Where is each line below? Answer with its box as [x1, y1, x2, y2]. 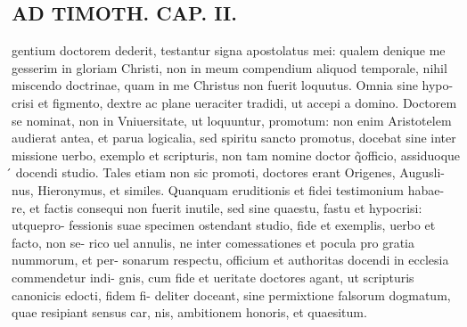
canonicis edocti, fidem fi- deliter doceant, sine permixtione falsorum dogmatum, [12, 285, 451, 304]
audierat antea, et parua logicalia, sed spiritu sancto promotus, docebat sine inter [12, 128, 456, 147]
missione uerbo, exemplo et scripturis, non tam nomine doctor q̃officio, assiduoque [12, 145, 461, 164]
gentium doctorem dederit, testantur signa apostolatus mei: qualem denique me [12, 41, 446, 60]
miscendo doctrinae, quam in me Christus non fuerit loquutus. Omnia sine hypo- [12, 76, 454, 94]
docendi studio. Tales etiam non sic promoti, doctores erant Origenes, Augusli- [15, 163, 445, 182]
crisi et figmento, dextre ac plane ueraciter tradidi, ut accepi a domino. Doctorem [12, 93, 457, 111]
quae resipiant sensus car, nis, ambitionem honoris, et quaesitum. [12, 303, 367, 322]
